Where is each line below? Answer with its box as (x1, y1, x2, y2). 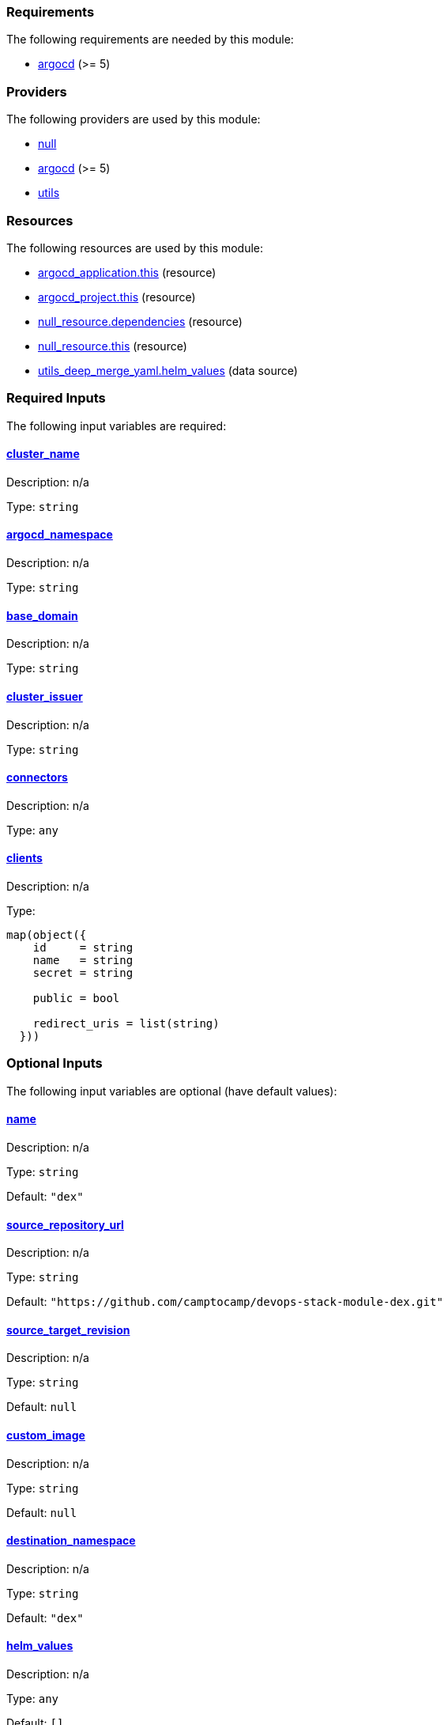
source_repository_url (6, 1217, 124, 1231)
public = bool (32, 991, 120, 1004)
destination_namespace (6, 1534, 136, 1548)
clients (6, 851, 43, 865)
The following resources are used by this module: (6, 240, 264, 255)
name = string (32, 953, 134, 967)
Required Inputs (6, 390, 106, 407)
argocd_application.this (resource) (38, 265, 216, 279)
